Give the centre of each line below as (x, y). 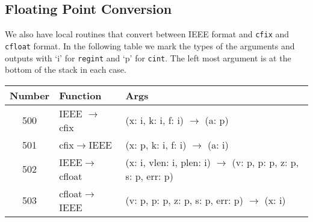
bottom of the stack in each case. (66, 69)
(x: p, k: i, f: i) (156, 144)
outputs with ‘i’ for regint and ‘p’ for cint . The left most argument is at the (148, 57)
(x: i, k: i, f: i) (155, 120)
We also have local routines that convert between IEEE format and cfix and (147, 34)
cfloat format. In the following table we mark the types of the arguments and (150, 45)
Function (80, 95)
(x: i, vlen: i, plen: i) (168, 162)
